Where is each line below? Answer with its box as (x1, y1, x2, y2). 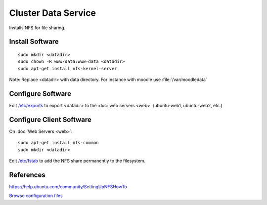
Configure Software (9, 89, 72, 98)
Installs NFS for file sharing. (9, 25, 66, 31)
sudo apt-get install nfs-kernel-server (18, 66, 117, 71)
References (9, 170, 45, 179)
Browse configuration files (9, 193, 63, 199)
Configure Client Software (9, 115, 91, 123)
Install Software (9, 38, 59, 46)
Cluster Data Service (9, 7, 96, 18)
